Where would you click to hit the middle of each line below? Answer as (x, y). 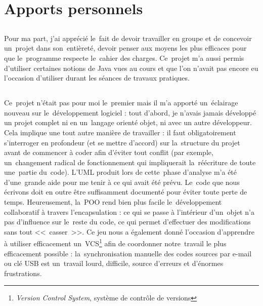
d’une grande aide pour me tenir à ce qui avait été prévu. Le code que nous (122, 182)
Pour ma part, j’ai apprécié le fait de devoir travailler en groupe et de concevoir (128, 38)
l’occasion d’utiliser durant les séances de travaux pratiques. (97, 78)
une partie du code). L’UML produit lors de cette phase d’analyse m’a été (121, 172)
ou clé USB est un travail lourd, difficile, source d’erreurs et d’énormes (114, 263)
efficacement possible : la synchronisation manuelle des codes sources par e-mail (128, 253)
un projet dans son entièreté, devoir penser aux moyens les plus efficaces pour (125, 48)
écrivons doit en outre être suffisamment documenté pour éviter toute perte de (126, 192)
